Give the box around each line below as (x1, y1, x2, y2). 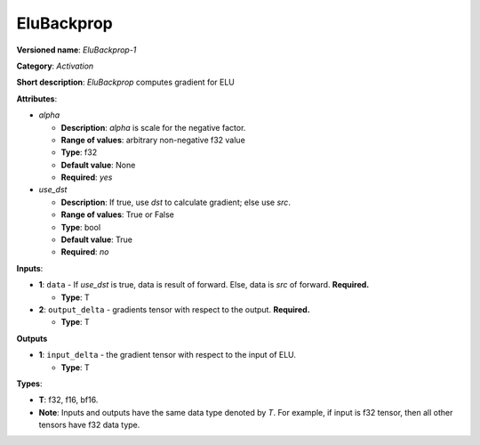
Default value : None (60, 159, 136, 170)
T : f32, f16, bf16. (38, 394, 99, 405)
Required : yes (60, 172, 113, 182)
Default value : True (60, 234, 133, 245)
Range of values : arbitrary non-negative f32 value (60, 134, 246, 145)
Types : (16, 378, 43, 389)
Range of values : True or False (60, 209, 175, 220)
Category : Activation (16, 61, 94, 71)
